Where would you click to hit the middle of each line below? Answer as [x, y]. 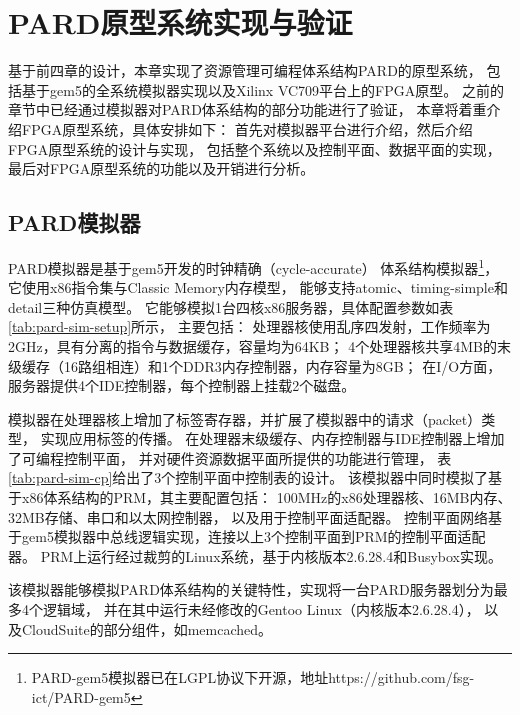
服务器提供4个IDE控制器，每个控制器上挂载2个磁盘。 [182, 385]
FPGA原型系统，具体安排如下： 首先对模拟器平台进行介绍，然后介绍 [247, 128]
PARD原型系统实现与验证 [180, 22]
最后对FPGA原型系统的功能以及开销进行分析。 [161, 168]
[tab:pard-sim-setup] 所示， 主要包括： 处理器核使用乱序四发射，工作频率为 [249, 326]
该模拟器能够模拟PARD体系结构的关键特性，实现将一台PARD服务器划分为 [251, 589]
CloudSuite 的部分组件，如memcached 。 [147, 628]
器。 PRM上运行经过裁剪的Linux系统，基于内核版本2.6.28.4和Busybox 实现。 [255, 555]
